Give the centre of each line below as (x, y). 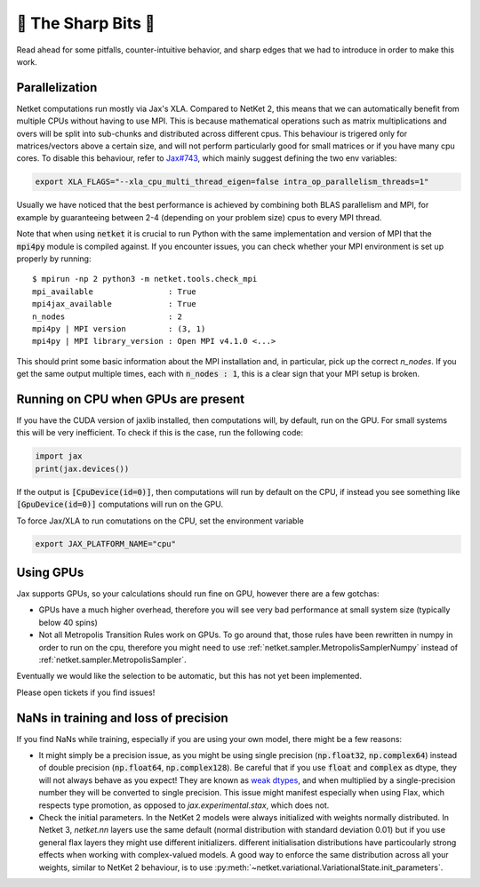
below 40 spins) (68, 622)
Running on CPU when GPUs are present (130, 399)
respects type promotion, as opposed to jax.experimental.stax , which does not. (184, 805)
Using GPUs (50, 572)
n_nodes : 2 (107, 316)
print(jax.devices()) (82, 468)
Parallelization (57, 88)
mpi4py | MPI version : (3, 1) (119, 328)
